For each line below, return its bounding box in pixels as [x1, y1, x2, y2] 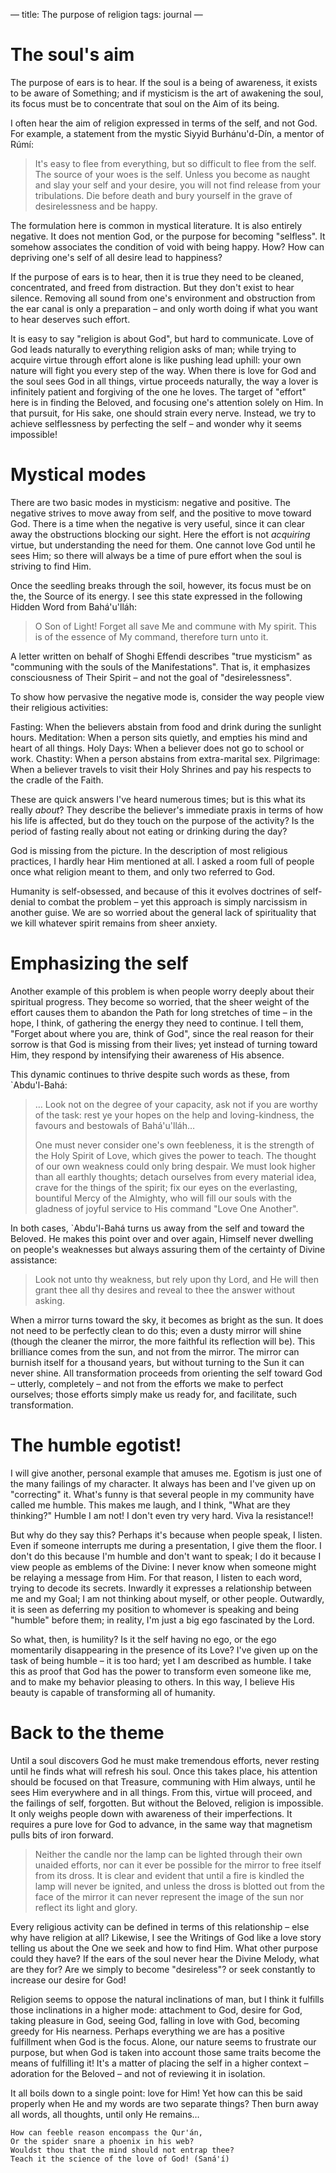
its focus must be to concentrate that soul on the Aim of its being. [10, 97, 280, 109]
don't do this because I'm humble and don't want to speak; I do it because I [10, 1550, 322, 1562]
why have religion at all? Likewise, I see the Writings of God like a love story [10, 1931, 322, 1943]
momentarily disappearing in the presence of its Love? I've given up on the [10, 1644, 318, 1656]
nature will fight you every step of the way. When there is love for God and [10, 364, 317, 376]
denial [10, 895, 36, 908]
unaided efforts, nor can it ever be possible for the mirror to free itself [34, 1859, 322, 1871]
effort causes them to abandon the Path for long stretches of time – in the [10, 1006, 313, 1018]
